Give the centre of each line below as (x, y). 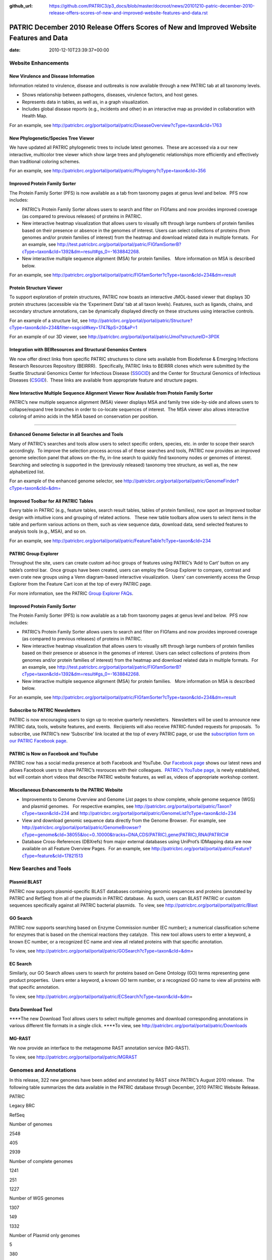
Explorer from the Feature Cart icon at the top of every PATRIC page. (81, 584)
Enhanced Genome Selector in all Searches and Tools (66, 434)
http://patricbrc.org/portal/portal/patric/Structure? (141, 321)
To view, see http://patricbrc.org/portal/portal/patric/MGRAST (73, 1057)
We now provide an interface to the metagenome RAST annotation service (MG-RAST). (100, 1048)
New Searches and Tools (40, 868)
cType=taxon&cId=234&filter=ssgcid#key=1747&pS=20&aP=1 (73, 327)
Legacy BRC (22, 1106)
